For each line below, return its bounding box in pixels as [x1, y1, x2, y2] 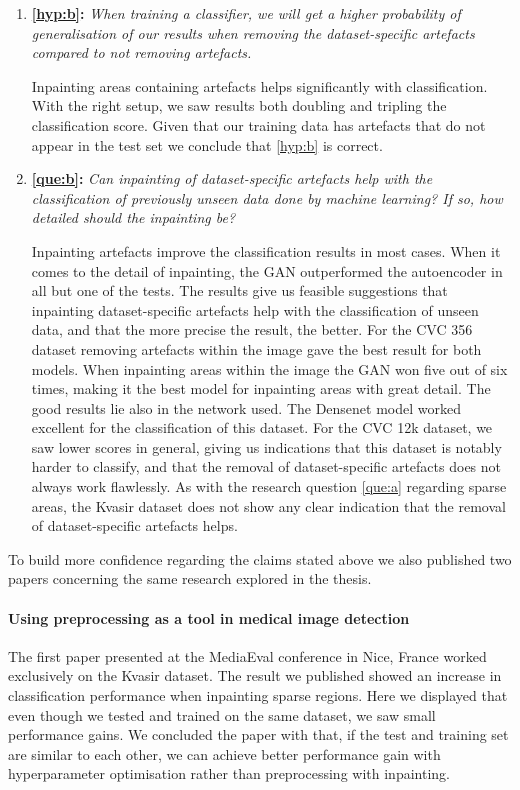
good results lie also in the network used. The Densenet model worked [31, 397, 462, 418]
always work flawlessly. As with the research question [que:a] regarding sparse [31, 476, 507, 497]
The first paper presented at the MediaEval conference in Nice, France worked [8, 645, 487, 666]
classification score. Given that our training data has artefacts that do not [31, 114, 486, 135]
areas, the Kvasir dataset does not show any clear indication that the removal [31, 495, 506, 516]
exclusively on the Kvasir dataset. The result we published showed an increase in [8, 665, 502, 686]
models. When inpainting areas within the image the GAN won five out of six [31, 358, 508, 379]
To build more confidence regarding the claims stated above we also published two [8, 548, 512, 569]
